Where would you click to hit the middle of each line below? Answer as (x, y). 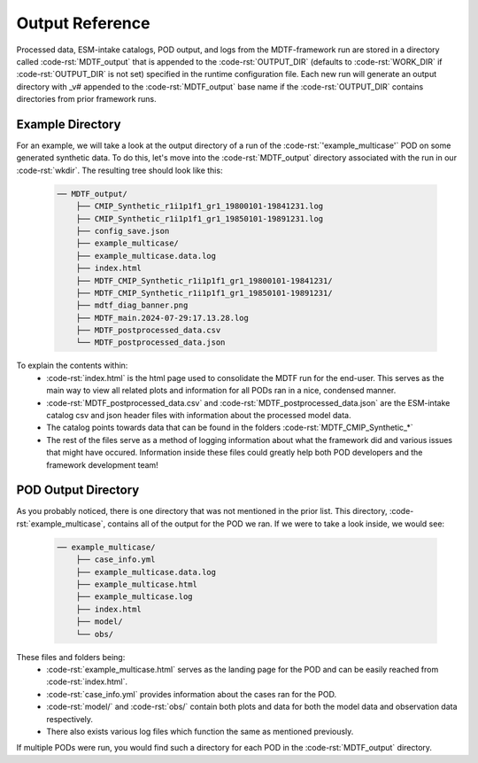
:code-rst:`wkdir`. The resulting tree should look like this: (119, 170)
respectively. (69, 719)
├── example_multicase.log (135, 597)
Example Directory (69, 124)
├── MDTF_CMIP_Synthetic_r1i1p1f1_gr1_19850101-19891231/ (204, 293)
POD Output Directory (78, 490)
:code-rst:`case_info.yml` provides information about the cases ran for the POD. (192, 694)
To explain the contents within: (72, 366)
